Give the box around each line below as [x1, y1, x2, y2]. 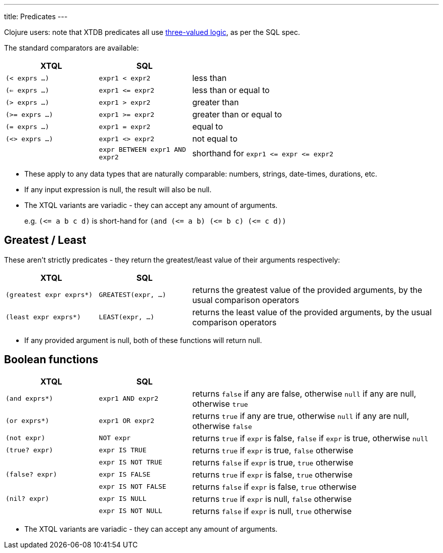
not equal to [192, 134, 238, 144]
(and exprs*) [6, 395, 53, 403]
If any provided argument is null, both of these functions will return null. [24, 335, 262, 345]
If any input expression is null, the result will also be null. [24, 185, 212, 194]
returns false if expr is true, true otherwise [192, 457, 353, 467]
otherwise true [192, 398, 248, 409]
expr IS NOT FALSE [99, 483, 166, 491]
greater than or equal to [192, 109, 282, 119]
